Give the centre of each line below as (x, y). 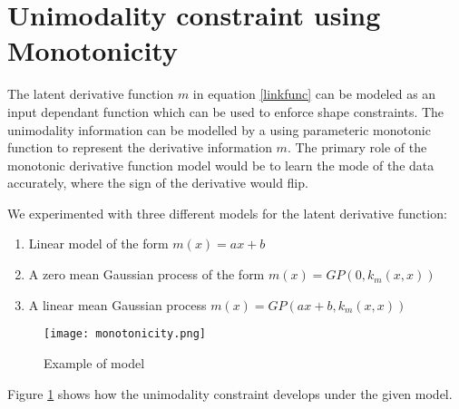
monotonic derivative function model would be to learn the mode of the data (221, 165)
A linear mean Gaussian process (117, 304)
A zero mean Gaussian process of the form (146, 274)
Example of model (94, 362)
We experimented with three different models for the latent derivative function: (227, 213)
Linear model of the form (98, 243)
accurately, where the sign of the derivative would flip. (158, 183)
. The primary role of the (357, 147)
